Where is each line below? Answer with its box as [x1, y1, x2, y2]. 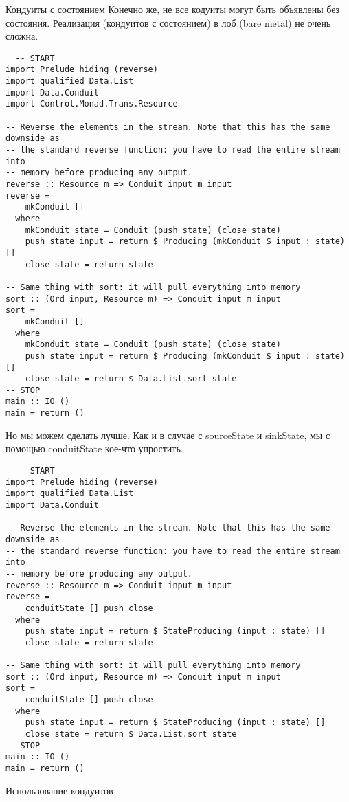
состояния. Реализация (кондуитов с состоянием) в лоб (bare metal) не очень [5, 15, 331, 30]
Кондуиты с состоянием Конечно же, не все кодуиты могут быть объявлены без [5, 2, 340, 16]
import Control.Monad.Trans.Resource [5, 99, 178, 109]
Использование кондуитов [5, 783, 113, 797]
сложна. [5, 29, 38, 43]
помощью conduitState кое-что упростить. [5, 441, 183, 456]
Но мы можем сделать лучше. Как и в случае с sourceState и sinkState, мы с [5, 427, 330, 442]
